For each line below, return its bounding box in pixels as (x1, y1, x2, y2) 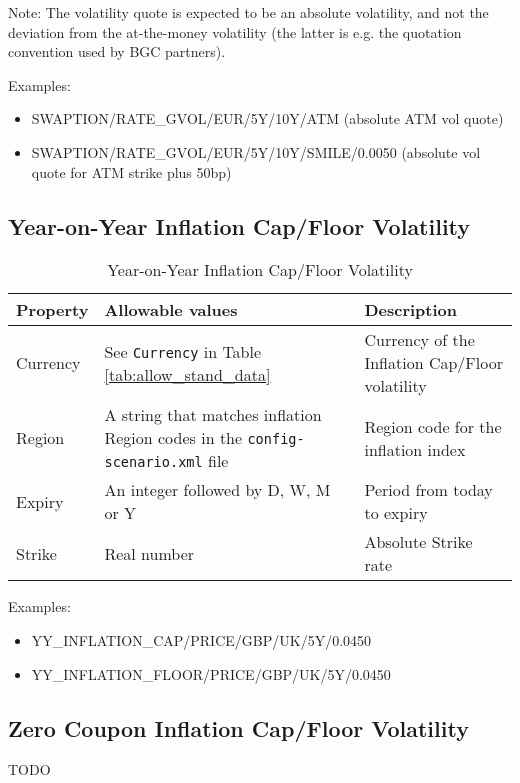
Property (16, 298, 89, 322)
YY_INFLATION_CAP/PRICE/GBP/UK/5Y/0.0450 (31, 629, 372, 650)
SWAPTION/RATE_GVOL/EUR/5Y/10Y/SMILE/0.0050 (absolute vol (31, 141, 481, 162)
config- (247, 431, 305, 448)
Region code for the (364, 414, 502, 438)
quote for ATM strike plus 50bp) (31, 161, 232, 182)
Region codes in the (104, 426, 243, 450)
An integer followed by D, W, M (104, 478, 331, 502)
